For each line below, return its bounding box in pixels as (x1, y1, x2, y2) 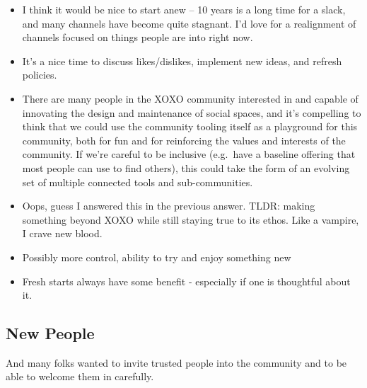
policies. (22, 67, 57, 82)
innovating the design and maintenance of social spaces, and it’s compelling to (22, 105, 361, 120)
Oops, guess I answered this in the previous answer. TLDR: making (22, 198, 315, 213)
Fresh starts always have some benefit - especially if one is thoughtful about (22, 273, 351, 288)
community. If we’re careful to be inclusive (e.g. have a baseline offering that (22, 147, 356, 161)
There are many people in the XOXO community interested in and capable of (22, 91, 359, 105)
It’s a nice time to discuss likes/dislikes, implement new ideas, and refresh (22, 53, 342, 68)
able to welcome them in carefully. (6, 369, 154, 384)
